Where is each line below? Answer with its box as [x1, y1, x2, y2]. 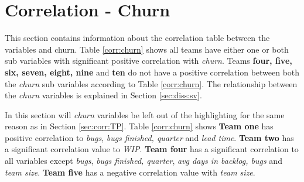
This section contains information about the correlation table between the [5, 32, 270, 44]
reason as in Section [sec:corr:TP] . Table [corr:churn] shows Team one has [5, 120, 274, 132]
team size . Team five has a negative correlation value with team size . [5, 166, 255, 178]
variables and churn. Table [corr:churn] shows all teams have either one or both [5, 43, 289, 55]
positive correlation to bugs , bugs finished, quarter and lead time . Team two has [5, 131, 294, 143]
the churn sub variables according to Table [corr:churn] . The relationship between [5, 77, 298, 90]
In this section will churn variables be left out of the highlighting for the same [5, 108, 285, 121]
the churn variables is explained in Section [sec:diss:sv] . [5, 89, 202, 101]
